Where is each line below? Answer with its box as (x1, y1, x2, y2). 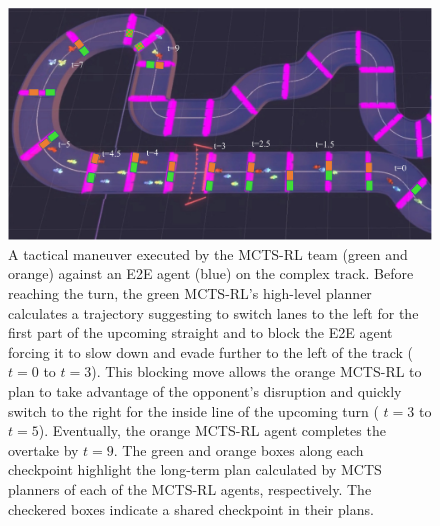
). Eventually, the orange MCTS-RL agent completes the (38, 420, 386, 441)
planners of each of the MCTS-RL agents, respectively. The (8, 479, 372, 499)
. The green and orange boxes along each (113, 439, 364, 460)
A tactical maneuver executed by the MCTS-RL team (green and (8, 243, 408, 264)
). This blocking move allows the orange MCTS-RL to (91, 361, 422, 382)
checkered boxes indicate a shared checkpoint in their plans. (8, 498, 374, 519)
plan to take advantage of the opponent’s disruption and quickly (8, 381, 402, 402)
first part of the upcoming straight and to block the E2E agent (8, 322, 393, 343)
